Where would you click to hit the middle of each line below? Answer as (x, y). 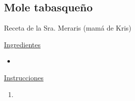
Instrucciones (24, 77)
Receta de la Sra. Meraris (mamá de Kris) (68, 28)
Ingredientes (22, 44)
